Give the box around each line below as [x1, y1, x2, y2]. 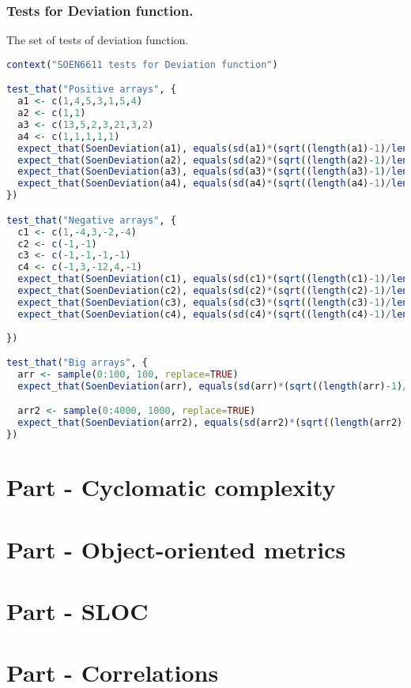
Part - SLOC [6, 594, 149, 626]
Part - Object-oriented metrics [6, 532, 346, 565]
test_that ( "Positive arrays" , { [6, 84, 176, 96]
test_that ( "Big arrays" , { [6, 357, 148, 369]
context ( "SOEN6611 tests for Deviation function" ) [6, 58, 278, 70]
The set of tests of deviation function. [6, 32, 189, 48]
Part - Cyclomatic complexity [6, 471, 336, 503]
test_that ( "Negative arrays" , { [6, 214, 176, 226]
